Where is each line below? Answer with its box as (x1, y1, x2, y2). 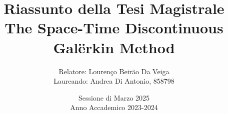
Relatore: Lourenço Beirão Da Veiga (58, 66, 169, 76)
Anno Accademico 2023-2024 (70, 102, 158, 113)
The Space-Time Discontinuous (4, 17, 223, 38)
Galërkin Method (53, 37, 175, 57)
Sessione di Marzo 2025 (78, 92, 150, 103)
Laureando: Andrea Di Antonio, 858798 (53, 76, 174, 86)
